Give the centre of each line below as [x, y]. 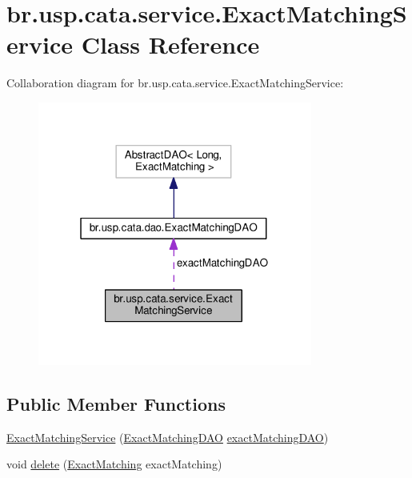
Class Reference [170, 44]
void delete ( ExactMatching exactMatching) [114, 464]
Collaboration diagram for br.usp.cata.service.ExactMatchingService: [175, 83]
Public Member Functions [116, 403]
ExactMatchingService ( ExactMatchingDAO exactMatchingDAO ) [168, 437]
